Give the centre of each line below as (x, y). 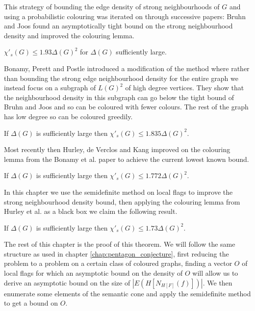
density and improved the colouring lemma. (69, 35)
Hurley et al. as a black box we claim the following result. (91, 211)
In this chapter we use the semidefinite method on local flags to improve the (118, 192)
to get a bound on (31, 303)
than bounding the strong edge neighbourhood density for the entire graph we (121, 78)
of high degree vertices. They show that (185, 88)
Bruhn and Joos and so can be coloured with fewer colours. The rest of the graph (126, 107)
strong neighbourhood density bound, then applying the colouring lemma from (122, 201)
